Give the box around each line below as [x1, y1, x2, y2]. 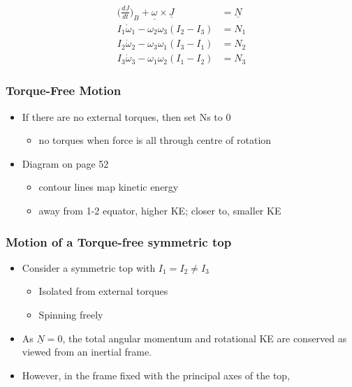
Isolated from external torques [38, 284, 168, 298]
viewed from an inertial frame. [22, 344, 152, 359]
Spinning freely [38, 307, 103, 322]
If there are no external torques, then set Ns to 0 [22, 109, 231, 124]
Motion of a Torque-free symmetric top [6, 233, 232, 250]
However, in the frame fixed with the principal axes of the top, [22, 367, 291, 382]
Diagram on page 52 [22, 156, 109, 170]
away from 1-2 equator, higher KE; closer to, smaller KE [38, 203, 281, 218]
